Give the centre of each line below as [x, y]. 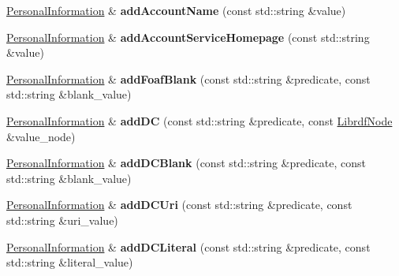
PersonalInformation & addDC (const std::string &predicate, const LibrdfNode [199, 120]
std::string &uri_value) [62, 220]
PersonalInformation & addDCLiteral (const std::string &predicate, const [188, 246]
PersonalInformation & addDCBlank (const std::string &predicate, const [186, 163]
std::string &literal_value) [70, 262]
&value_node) [41, 136]
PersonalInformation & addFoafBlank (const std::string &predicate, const [188, 78]
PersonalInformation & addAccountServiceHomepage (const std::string [188, 37]
